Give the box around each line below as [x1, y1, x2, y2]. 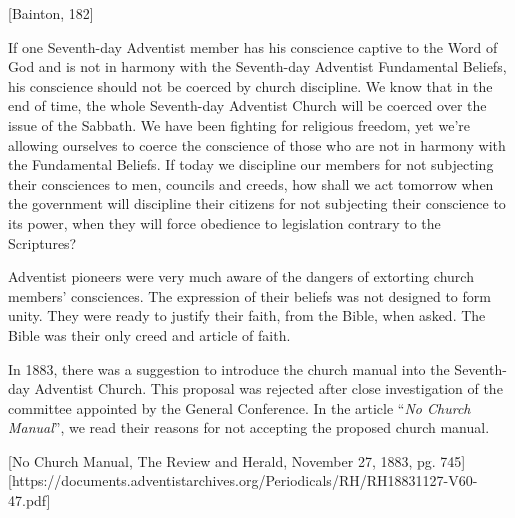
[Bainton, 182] [8, 3, 94, 23]
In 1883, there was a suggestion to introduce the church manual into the [8, 358, 450, 379]
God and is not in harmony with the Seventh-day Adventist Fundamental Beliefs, [8, 56, 507, 77]
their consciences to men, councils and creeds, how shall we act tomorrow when [8, 173, 494, 194]
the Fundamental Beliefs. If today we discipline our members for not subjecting [8, 154, 494, 175]
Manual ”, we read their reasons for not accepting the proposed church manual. [8, 417, 490, 438]
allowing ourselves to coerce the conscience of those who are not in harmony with [8, 134, 506, 155]
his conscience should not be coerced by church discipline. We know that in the [8, 75, 493, 96]
